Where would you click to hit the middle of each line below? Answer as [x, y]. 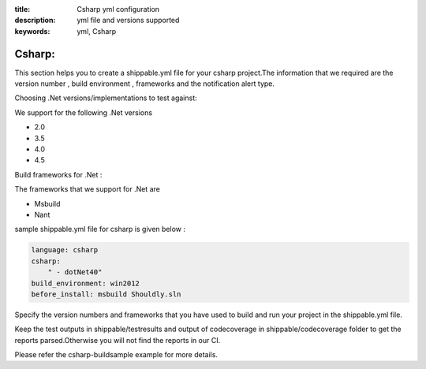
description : [35, 20]
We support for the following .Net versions [84, 112]
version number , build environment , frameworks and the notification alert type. [145, 84]
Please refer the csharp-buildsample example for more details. [116, 355]
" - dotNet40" [75, 272]
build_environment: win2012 [85, 283]
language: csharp [65, 250]
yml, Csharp [97, 31]
